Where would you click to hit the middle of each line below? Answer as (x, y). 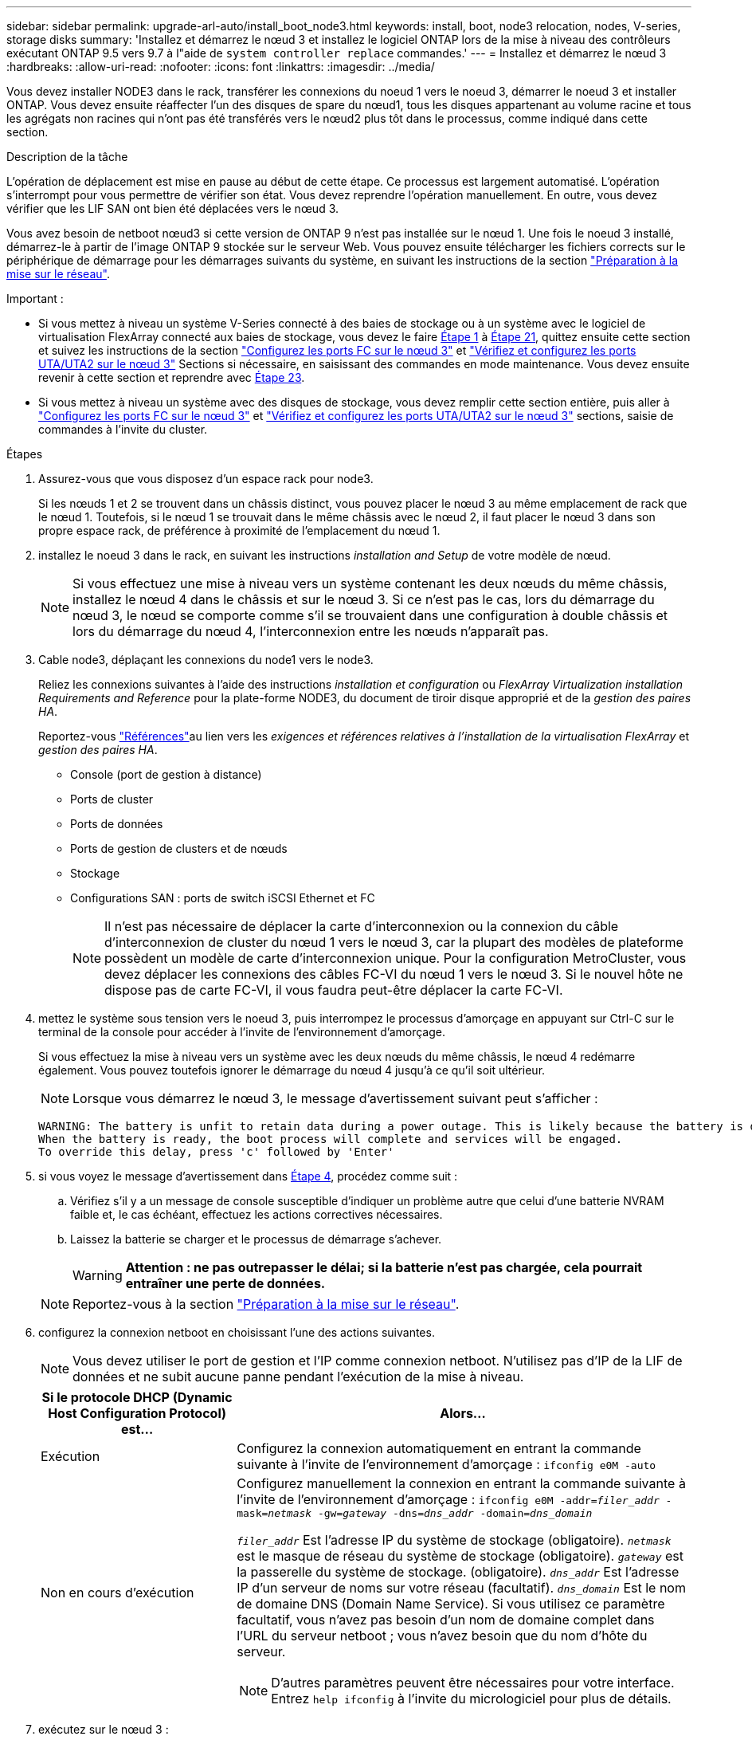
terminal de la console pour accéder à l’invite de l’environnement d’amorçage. (242, 1032)
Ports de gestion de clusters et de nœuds (179, 848)
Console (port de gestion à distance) (166, 774)
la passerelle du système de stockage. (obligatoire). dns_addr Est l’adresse (458, 1572)
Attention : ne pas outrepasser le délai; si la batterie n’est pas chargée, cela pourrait (384, 1267)
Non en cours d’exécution (117, 1592)
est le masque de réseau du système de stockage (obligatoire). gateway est (460, 1556)
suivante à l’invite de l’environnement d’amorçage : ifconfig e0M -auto (446, 1464)
